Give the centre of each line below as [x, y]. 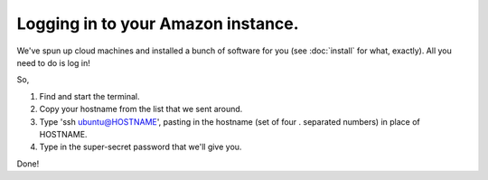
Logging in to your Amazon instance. [158, 24]
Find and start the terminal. [89, 96]
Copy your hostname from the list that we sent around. [141, 109]
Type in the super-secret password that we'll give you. [141, 147]
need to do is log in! [53, 62]
